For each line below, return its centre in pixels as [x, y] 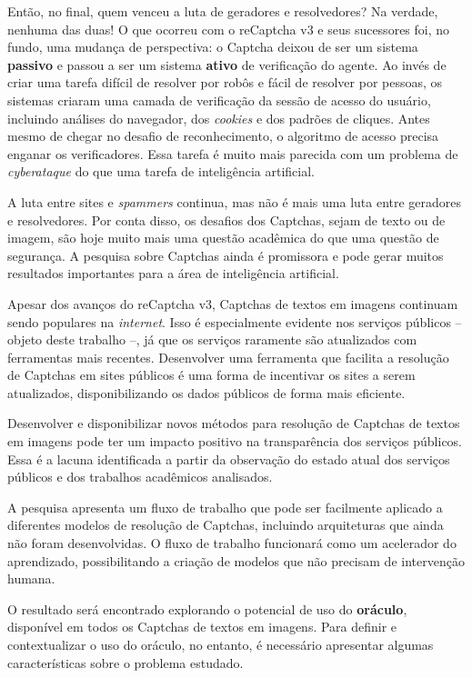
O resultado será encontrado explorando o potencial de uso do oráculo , [207, 608]
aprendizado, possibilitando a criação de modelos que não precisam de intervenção [236, 560]
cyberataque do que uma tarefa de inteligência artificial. [161, 171]
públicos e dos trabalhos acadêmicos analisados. [140, 477]
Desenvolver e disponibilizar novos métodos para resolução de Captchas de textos [234, 423]
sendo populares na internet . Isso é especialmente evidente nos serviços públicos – [235, 321]
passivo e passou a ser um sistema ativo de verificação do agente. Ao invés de [227, 64]
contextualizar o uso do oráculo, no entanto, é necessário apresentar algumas [221, 644]
